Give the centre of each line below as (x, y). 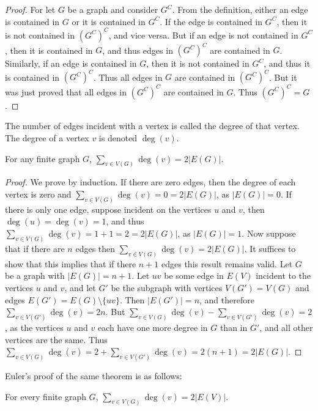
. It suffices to (270, 248)
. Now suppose (269, 233)
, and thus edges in (138, 50)
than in (234, 328)
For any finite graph (43, 158)
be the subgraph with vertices (167, 287)
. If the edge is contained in (211, 21)
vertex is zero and (38, 194)
